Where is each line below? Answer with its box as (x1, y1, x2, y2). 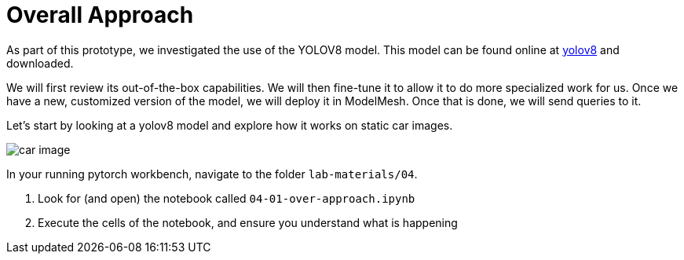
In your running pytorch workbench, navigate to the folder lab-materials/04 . (6, 167, 418, 181)
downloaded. (6, 56, 74, 70)
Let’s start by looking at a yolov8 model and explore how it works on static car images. (6, 118, 453, 132)
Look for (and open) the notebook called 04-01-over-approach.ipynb (38, 191, 415, 205)
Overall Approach (6, 2, 194, 28)
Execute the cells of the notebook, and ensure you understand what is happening (38, 215, 458, 229)
